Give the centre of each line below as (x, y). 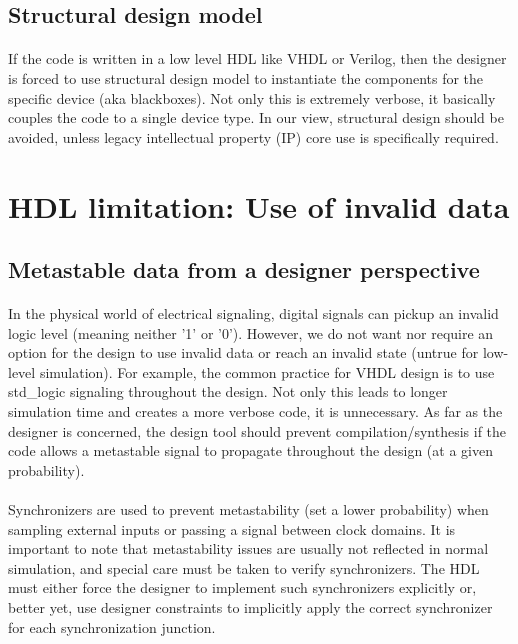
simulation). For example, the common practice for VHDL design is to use (267, 371)
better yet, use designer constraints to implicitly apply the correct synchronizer (250, 607)
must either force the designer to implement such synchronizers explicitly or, (242, 587)
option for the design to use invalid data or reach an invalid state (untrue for (243, 352)
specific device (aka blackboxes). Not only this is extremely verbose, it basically (252, 97)
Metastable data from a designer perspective (244, 269)
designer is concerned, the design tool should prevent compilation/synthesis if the (257, 430)
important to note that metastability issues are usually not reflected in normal (248, 548)
